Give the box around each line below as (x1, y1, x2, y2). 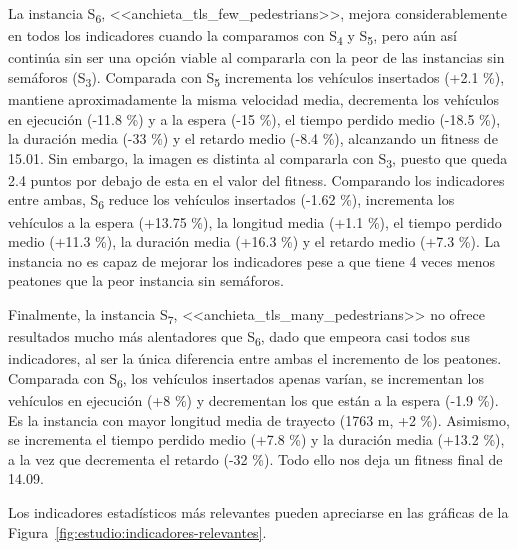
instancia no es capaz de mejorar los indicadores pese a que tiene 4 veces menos (8, 250, 496, 271)
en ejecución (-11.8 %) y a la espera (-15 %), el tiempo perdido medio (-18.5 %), (8, 108, 501, 129)
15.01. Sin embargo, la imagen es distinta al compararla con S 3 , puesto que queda (8, 147, 508, 171)
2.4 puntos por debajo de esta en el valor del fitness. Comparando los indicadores (8, 169, 505, 190)
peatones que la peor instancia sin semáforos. (8, 270, 284, 291)
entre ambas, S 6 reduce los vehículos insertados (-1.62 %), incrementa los (8, 189, 455, 213)
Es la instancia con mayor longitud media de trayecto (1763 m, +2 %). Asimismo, (8, 409, 510, 430)
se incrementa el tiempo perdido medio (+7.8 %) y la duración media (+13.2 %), (8, 429, 505, 450)
